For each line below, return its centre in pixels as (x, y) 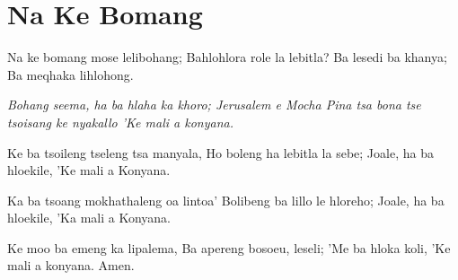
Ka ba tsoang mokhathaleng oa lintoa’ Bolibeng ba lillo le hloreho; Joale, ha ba (226, 200)
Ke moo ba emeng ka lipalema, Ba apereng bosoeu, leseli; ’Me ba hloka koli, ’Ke (229, 247)
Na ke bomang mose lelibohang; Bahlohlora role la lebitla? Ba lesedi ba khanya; (227, 57)
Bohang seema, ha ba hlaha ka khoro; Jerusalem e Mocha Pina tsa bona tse (214, 105)
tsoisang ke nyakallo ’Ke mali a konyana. (120, 122)
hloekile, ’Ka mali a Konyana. (89, 218)
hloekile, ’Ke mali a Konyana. (89, 170)
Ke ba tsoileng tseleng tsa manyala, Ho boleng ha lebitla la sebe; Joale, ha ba (220, 152)
